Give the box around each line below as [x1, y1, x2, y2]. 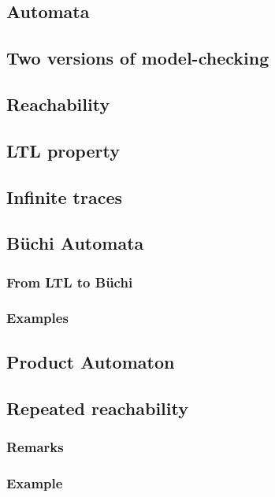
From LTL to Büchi [6, 272, 133, 291]
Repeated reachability [6, 395, 188, 420]
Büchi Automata [6, 231, 144, 255]
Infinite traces [6, 184, 123, 209]
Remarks [6, 436, 64, 456]
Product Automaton [6, 349, 175, 373]
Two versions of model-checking [6, 46, 269, 70]
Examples [6, 308, 69, 328]
